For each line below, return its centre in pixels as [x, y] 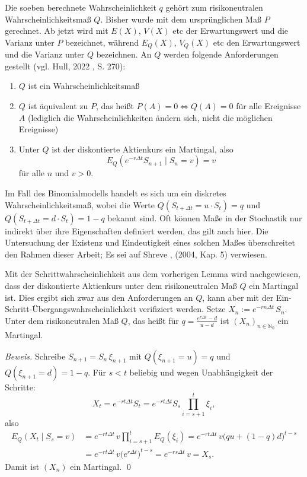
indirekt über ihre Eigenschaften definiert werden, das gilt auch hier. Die [137, 230]
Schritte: [20, 387]
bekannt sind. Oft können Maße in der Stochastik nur [205, 217]
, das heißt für [153, 320]
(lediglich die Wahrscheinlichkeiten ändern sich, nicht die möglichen [150, 117]
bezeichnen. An [124, 54]
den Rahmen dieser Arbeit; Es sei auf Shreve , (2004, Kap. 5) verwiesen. [136, 254]
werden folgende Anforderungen [221, 54]
